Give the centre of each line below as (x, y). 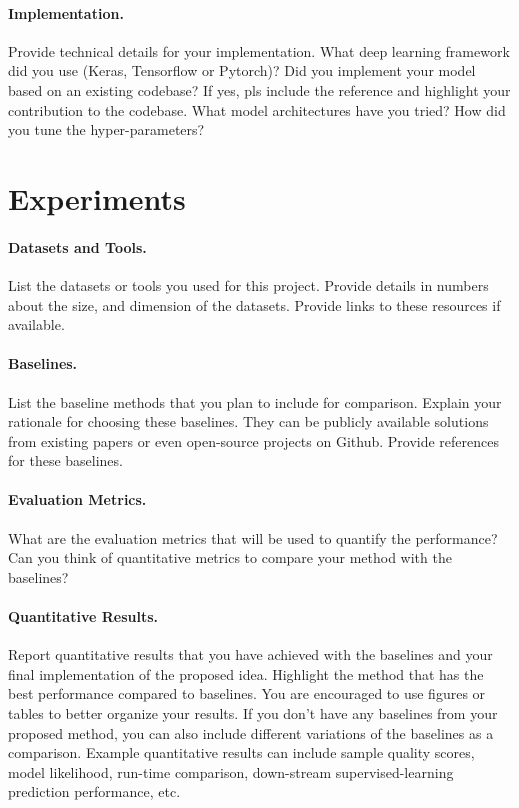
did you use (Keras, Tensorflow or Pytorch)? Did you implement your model (242, 70)
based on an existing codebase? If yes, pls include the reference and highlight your (259, 89)
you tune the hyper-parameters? (106, 129)
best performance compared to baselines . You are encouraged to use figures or (247, 693)
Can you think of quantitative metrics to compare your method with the (230, 557)
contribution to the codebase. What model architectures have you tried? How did (257, 109)
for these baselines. (65, 460)
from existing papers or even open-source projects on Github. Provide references (253, 440)
